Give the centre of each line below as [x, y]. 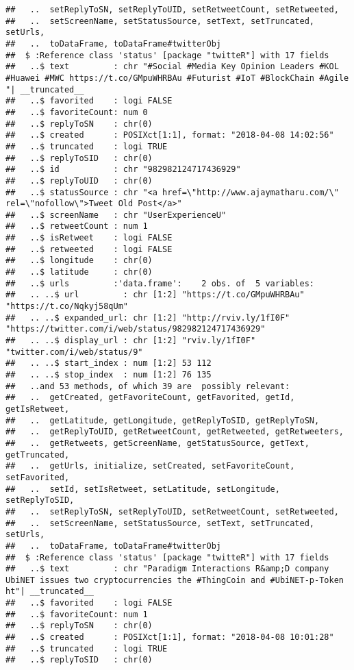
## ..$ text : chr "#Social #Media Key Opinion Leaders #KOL [172, 67]
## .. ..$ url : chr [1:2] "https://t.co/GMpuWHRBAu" [155, 295]
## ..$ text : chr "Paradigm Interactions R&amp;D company [167, 569]
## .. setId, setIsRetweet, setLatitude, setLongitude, [143, 489]
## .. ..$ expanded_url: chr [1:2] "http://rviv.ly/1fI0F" [148, 318]
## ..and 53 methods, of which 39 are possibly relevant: [148, 386]
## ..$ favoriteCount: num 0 [77, 112]
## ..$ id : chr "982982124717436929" [123, 170]
